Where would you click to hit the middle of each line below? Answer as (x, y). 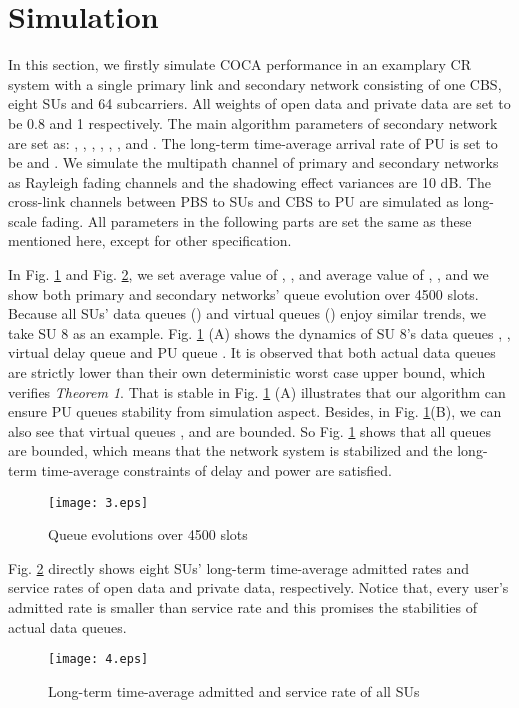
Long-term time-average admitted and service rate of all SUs (234, 690)
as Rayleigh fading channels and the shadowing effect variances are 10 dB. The (249, 181)
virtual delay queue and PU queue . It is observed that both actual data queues (252, 352)
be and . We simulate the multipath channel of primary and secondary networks (253, 162)
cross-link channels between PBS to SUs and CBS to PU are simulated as (233, 201)
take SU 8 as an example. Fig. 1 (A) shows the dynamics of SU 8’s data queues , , (259, 332)
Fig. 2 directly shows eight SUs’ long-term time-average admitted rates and (239, 567)
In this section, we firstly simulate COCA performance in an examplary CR (240, 64)
